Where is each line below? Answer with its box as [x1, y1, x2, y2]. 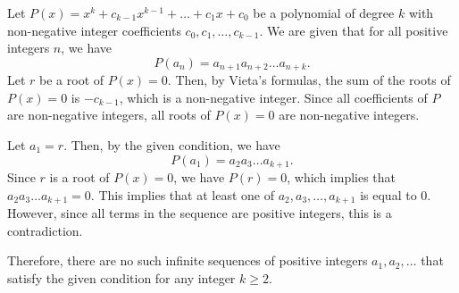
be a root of [39, 71, 104, 89]
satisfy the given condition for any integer [7, 268, 236, 287]
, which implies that [287, 168, 396, 187]
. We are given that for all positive [259, 21, 448, 39]
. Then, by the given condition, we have [63, 136, 280, 155]
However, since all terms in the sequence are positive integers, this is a [7, 204, 392, 222]
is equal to [360, 185, 417, 204]
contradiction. [7, 221, 83, 239]
